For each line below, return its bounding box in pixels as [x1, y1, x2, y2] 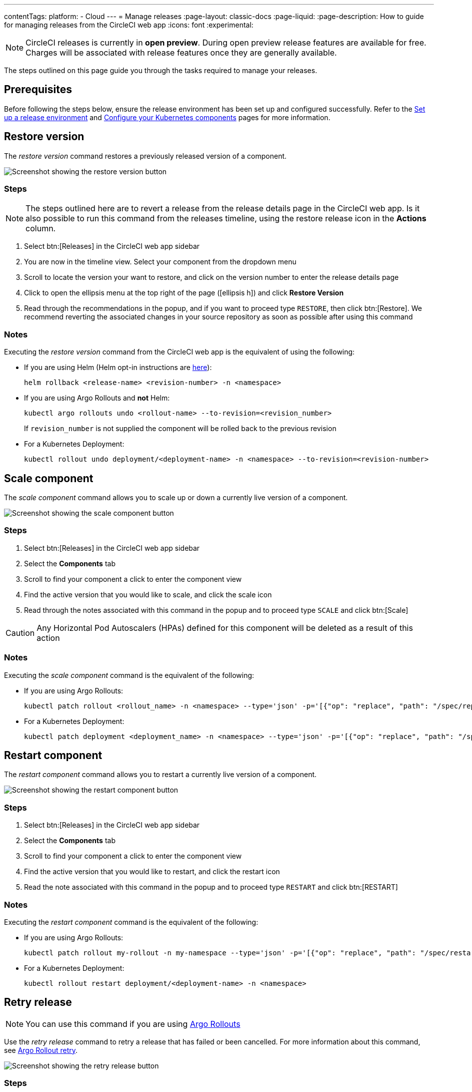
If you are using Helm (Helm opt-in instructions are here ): [24, 363, 212, 372]
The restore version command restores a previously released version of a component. [4, 151, 287, 160]
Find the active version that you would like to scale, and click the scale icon [24, 590, 272, 599]
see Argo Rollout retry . [4, 1045, 78, 1054]
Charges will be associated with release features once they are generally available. [25, 48, 337, 58]
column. [25, 223, 56, 234]
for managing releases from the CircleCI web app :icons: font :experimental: [4, 21, 253, 29]
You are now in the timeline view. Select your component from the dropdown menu [24, 257, 296, 266]
